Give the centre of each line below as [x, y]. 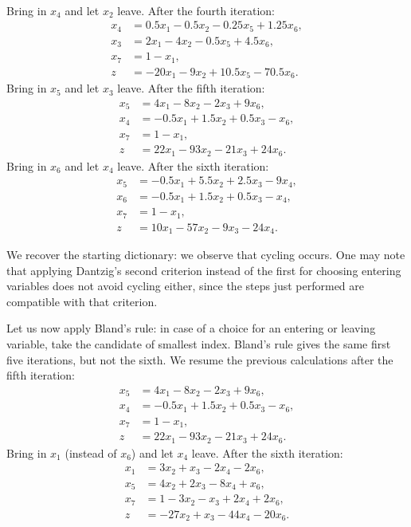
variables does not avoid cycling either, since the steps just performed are [186, 286]
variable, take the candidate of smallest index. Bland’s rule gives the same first [199, 344]
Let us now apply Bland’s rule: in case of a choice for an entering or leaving [191, 328]
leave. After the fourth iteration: [196, 10]
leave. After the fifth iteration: [191, 88]
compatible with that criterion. [82, 301]
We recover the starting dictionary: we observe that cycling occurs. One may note [206, 255]
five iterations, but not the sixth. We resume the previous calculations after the [200, 359]
